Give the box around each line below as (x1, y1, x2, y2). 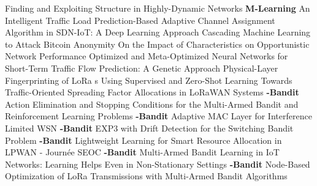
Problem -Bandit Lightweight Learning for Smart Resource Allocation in (5, 133, 282, 146)
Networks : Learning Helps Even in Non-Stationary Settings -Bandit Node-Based (5, 157, 310, 170)
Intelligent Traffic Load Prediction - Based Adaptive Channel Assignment (5, 13, 275, 26)
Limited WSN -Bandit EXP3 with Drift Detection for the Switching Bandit (5, 121, 294, 134)
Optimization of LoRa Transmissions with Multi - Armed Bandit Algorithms (5, 169, 288, 182)
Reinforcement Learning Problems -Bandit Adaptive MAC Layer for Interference (5, 110, 312, 122)
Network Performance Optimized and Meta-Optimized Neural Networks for (5, 50, 288, 62)
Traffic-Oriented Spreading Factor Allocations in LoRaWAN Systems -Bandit (5, 86, 299, 99)
